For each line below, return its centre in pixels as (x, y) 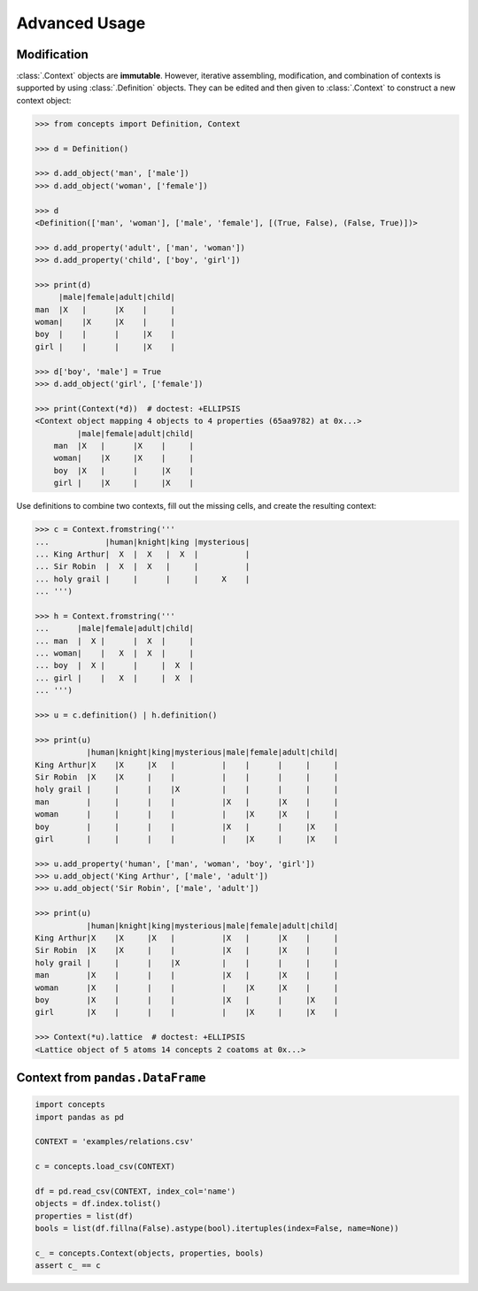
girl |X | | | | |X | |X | (187, 1012)
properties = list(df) (84, 1216)
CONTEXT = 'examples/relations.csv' (115, 1142)
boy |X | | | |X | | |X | (187, 999)
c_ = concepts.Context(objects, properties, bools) (150, 1253)
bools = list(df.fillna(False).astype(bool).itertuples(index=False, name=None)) (217, 1229)
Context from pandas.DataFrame (111, 1077)
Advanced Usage (81, 23)
